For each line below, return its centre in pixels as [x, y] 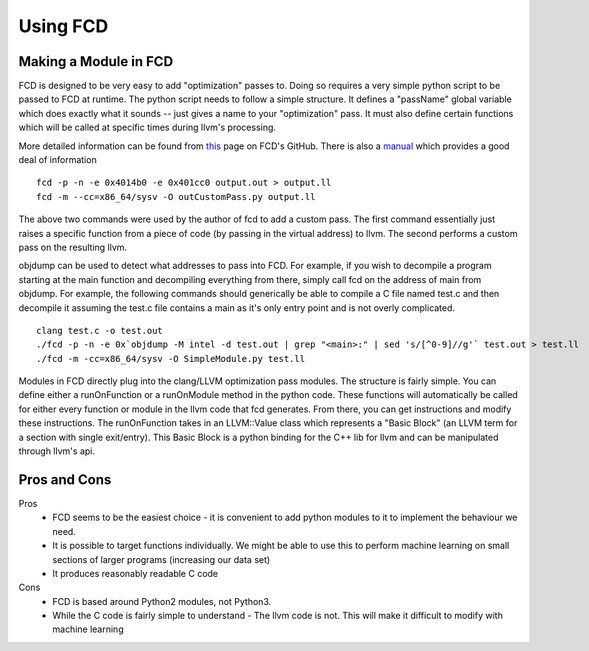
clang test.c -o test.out [100, 330]
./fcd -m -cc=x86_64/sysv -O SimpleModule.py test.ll [170, 358]
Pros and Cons [65, 479]
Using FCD [63, 26]
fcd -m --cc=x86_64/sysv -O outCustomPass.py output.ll [176, 196]
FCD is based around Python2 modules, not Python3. [162, 601]
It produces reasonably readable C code [135, 573]
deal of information [57, 160]
